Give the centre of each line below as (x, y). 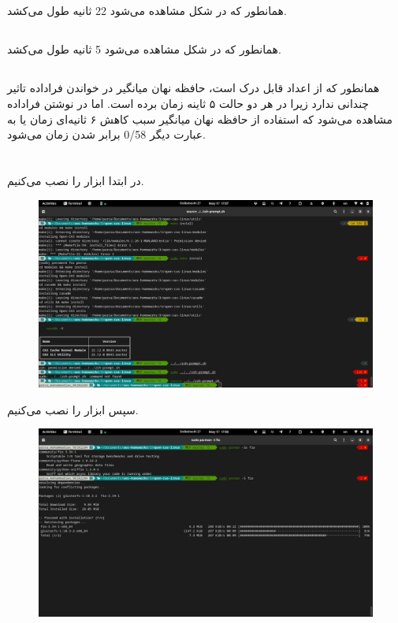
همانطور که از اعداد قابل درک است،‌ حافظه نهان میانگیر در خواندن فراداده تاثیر (193, 88)
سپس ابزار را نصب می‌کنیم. (73, 409)
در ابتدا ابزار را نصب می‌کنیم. (76, 180)
